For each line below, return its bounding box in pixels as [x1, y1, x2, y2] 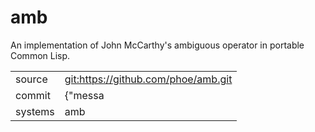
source [15, 72, 48, 86]
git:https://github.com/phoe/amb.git [64, 72, 233, 86]
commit [15, 88, 51, 102]
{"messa [64, 88, 105, 102]
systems [15, 104, 55, 118]
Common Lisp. [10, 49, 71, 61]
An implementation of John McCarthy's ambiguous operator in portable [10, 39, 305, 51]
